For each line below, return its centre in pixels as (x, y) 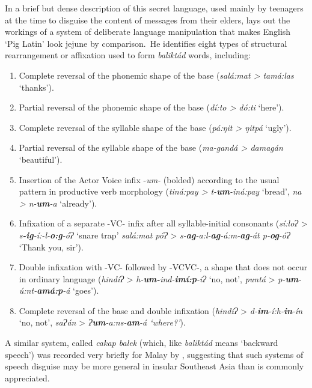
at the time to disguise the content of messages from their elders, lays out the (148, 20)
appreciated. (27, 377)
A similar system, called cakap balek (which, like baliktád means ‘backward (142, 343)
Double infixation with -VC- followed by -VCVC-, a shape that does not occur (163, 267)
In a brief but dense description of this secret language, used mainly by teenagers (154, 8)
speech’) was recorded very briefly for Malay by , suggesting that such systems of (154, 354)
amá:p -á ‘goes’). (68, 290)
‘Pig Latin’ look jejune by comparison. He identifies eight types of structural (146, 43)
